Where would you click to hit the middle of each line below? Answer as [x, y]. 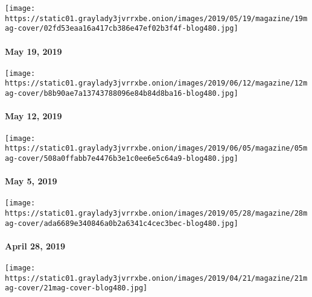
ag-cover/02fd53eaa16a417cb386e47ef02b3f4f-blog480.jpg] [122, 29]
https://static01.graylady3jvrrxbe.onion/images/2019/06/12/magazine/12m [156, 83]
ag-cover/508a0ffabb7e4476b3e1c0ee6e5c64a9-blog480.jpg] [122, 158]
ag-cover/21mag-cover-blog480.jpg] [76, 288]
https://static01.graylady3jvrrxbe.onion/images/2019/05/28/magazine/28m [156, 213]
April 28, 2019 [35, 245]
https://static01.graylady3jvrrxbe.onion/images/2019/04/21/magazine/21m [156, 278]
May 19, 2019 [33, 51]
